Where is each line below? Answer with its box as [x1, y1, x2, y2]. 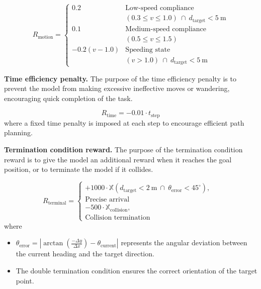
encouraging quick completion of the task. [4, 92, 133, 103]
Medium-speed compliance [125, 25, 207, 33]
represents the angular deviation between [121, 237, 247, 248]
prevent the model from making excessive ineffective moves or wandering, [4, 83, 230, 93]
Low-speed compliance [125, 5, 194, 12]
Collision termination [85, 214, 150, 221]
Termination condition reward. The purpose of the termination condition [4, 144, 243, 155]
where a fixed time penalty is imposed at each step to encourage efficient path [4, 117, 244, 128]
